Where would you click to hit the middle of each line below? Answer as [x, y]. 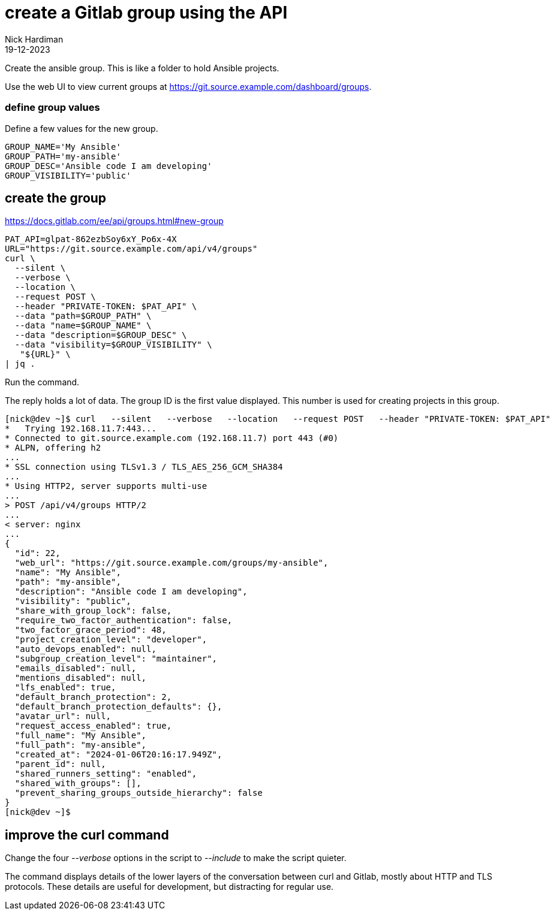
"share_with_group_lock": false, [93, 611]
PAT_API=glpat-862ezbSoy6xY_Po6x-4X [91, 239]
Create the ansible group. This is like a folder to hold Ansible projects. [142, 68]
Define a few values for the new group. [82, 128]
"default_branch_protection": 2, [93, 697]
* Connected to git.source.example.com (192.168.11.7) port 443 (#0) [172, 438]
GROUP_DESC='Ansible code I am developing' [109, 166]
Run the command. [42, 382]
